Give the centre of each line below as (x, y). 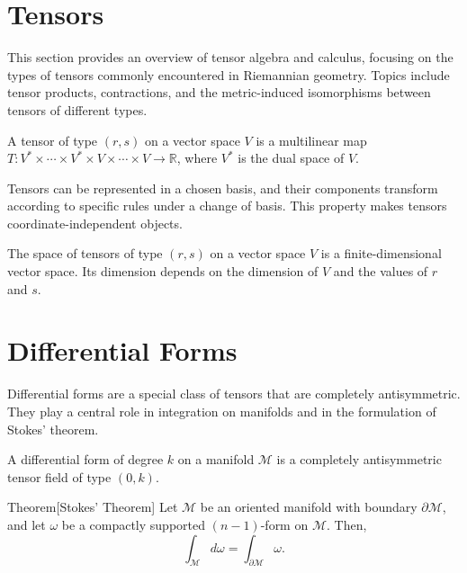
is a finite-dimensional (381, 253)
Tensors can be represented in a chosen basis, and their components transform (223, 188)
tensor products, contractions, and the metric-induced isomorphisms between (219, 92)
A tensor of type (53, 140)
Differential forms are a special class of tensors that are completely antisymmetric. (234, 394)
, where (197, 158)
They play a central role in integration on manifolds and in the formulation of (222, 411)
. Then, (347, 524)
